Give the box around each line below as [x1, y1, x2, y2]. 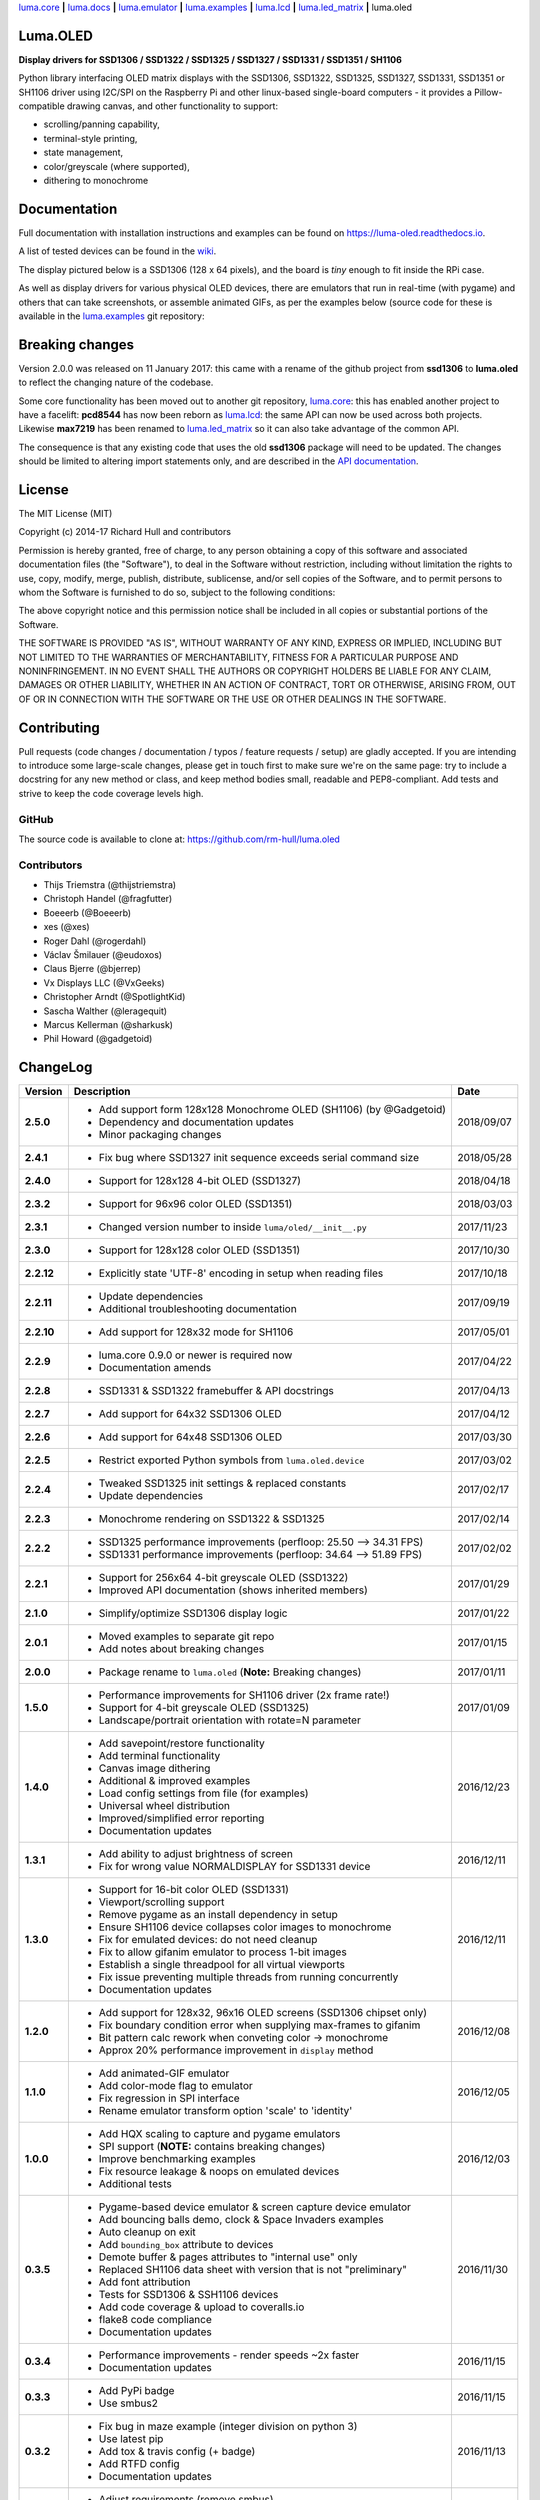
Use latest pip [98, 2432, 164, 2446]
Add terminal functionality [98, 1749, 221, 1763]
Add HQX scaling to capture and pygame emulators [98, 2127, 341, 2141]
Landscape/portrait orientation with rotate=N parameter [98, 1713, 362, 1727]
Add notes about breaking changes [98, 1642, 265, 1656]
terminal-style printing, [43, 132, 138, 144]
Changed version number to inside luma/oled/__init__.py [98, 1220, 367, 1234]
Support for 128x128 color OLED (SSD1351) [98, 1243, 301, 1257]
